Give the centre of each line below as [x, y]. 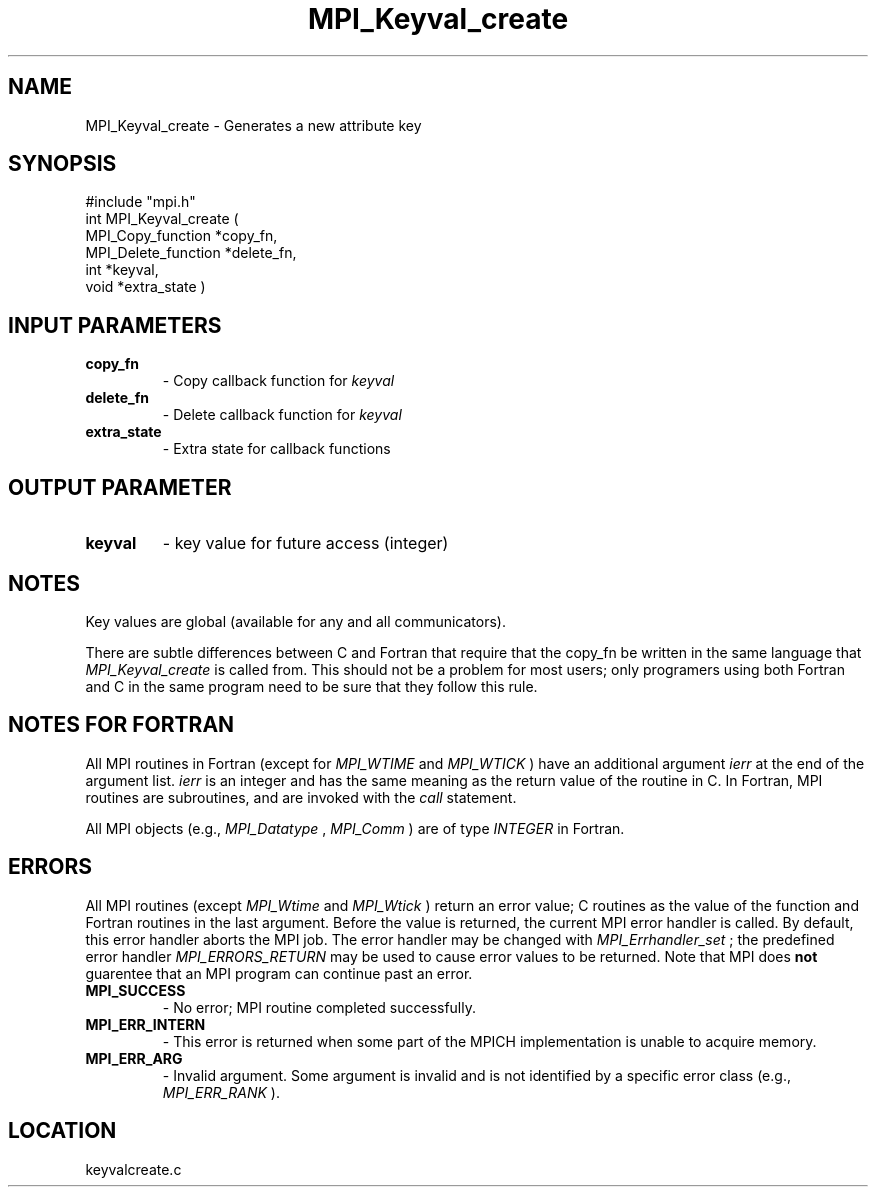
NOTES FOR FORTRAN [121, 725]
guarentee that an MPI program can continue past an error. [279, 973]
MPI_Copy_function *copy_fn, [181, 236]
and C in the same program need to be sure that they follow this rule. [311, 686]
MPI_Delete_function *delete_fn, [191, 253]
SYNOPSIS [62, 164]
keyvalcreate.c [133, 1169]
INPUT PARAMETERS [115, 325]
